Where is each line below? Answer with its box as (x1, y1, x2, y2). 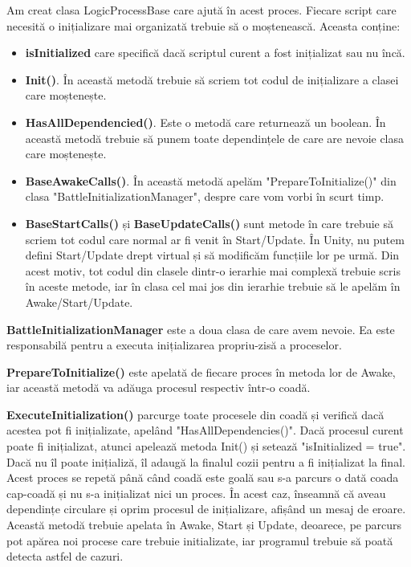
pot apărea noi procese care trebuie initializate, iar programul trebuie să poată (6, 532, 393, 549)
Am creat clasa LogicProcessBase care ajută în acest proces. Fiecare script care (6, 2, 397, 18)
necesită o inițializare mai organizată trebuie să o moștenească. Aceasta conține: (6, 17, 401, 34)
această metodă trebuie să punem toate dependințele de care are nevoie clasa (25, 129, 405, 146)
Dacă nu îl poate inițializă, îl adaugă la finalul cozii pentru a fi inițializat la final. (6, 453, 405, 470)
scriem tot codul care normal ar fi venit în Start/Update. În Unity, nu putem (25, 230, 405, 247)
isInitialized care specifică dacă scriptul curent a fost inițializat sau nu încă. (25, 44, 405, 61)
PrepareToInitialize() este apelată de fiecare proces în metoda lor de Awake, (6, 363, 396, 380)
